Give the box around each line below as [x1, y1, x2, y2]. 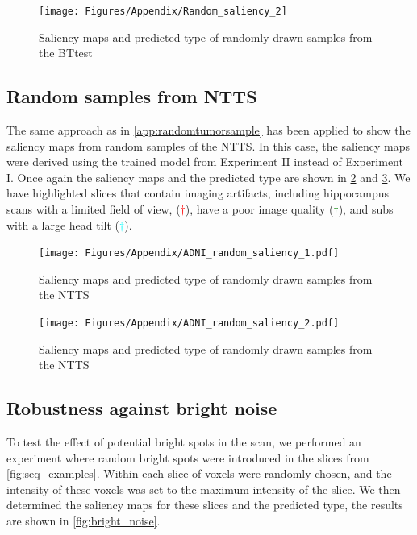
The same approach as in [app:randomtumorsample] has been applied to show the [6, 122, 411, 139]
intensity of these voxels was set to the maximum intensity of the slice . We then [6, 480, 401, 497]
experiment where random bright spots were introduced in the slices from [6, 449, 369, 466]
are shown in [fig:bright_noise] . [6, 512, 161, 529]
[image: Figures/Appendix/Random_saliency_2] [39, 6, 287, 17]
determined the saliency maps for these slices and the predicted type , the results [6, 496, 403, 513]
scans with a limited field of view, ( [6, 201, 181, 218]
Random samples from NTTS [6, 84, 257, 109]
